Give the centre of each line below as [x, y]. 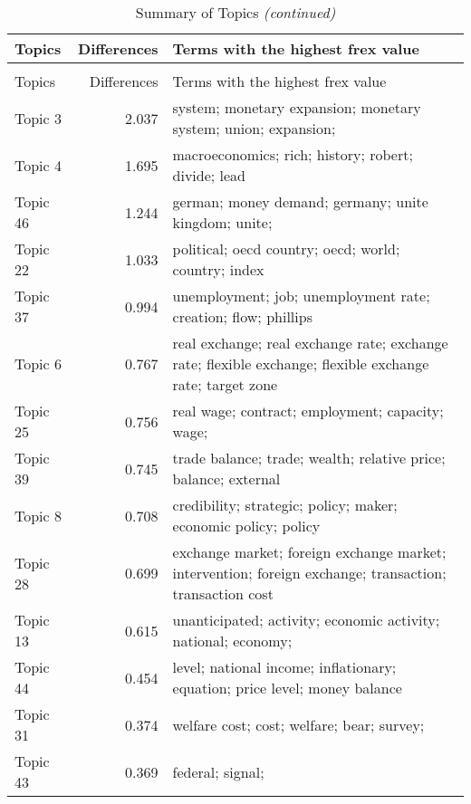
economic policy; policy [246, 526]
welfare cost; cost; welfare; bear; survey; [298, 724]
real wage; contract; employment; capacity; [308, 411]
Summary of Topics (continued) [235, 12]
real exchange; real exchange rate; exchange [310, 343]
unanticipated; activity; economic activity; [306, 620]
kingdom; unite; [222, 222]
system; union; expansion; [254, 128]
